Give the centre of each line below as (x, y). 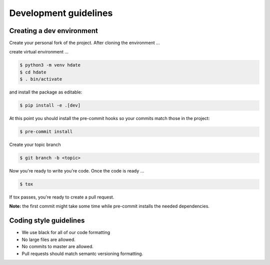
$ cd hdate (33, 72)
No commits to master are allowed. (57, 246)
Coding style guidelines (47, 221)
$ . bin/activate (41, 79)
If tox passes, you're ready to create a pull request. (62, 197)
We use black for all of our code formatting (66, 232)
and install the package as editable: (46, 92)
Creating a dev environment (54, 31)
